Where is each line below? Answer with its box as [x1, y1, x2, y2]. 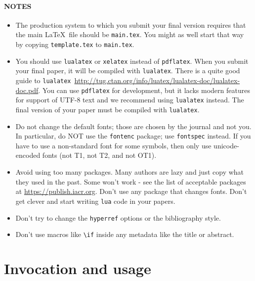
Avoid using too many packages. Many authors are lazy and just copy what [15, 167, 244, 177]
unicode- [213, 140, 239, 150]
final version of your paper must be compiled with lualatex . [15, 104, 200, 114]
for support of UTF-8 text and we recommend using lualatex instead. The [15, 94, 244, 105]
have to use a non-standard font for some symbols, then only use [15, 140, 212, 150]
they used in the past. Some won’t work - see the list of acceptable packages [15, 176, 246, 187]
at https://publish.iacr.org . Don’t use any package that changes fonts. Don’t [15, 186, 247, 196]
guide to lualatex [15, 75, 71, 86]
